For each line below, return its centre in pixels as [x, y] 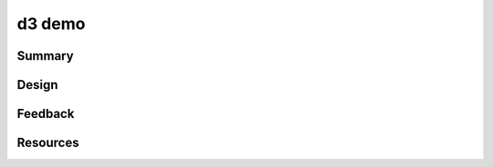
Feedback [46, 114]
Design [37, 85]
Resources [48, 143]
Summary [45, 56]
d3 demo [51, 24]
